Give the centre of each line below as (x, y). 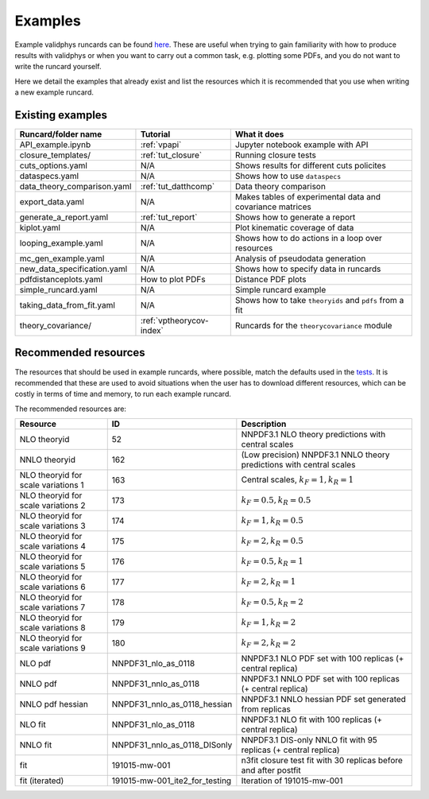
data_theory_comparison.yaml (75, 187)
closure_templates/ (55, 155)
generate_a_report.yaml (64, 217)
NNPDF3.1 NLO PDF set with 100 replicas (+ (323, 658)
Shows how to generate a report (295, 217)
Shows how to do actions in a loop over (309, 239)
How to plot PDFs (173, 280)
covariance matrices (273, 207)
